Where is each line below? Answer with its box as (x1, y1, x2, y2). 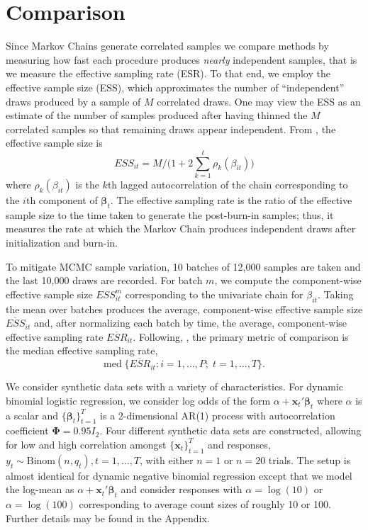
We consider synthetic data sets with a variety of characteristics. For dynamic (6, 379, 344, 394)
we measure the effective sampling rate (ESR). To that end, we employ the (6, 66, 330, 81)
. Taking (317, 286, 354, 301)
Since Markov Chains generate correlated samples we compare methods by (6, 38, 329, 53)
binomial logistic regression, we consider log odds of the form (6, 393, 271, 407)
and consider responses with (121, 482, 242, 497)
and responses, (208, 436, 271, 451)
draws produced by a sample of (6, 94, 141, 108)
